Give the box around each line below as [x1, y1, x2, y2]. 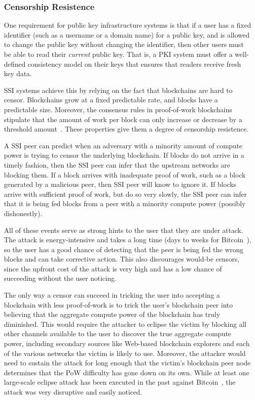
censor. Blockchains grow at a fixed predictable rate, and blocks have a [4, 94, 218, 105]
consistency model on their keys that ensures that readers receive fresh [28, 58, 241, 69]
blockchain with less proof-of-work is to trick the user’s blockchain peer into [4, 299, 233, 310]
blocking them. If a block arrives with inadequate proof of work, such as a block [4, 169, 246, 179]
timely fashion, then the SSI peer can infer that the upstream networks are [4, 159, 230, 170]
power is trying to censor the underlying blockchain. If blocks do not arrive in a [4, 150, 244, 160]
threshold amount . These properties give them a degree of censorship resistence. [4, 124, 249, 134]
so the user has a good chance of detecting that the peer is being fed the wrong [4, 244, 244, 254]
